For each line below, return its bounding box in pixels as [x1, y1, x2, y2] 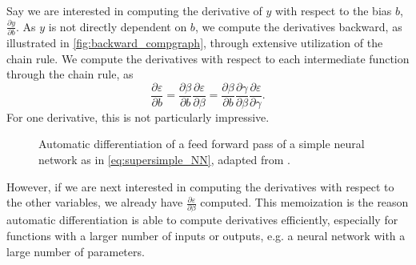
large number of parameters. [6, 243, 145, 259]
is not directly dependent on [48, 18, 187, 34]
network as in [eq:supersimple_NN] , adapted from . [38, 151, 290, 167]
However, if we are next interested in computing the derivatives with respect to [6, 178, 394, 195]
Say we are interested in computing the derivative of [6, 2, 262, 18]
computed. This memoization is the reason [200, 194, 409, 211]
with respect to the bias [275, 2, 392, 18]
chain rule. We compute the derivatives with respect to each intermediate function [6, 50, 410, 66]
